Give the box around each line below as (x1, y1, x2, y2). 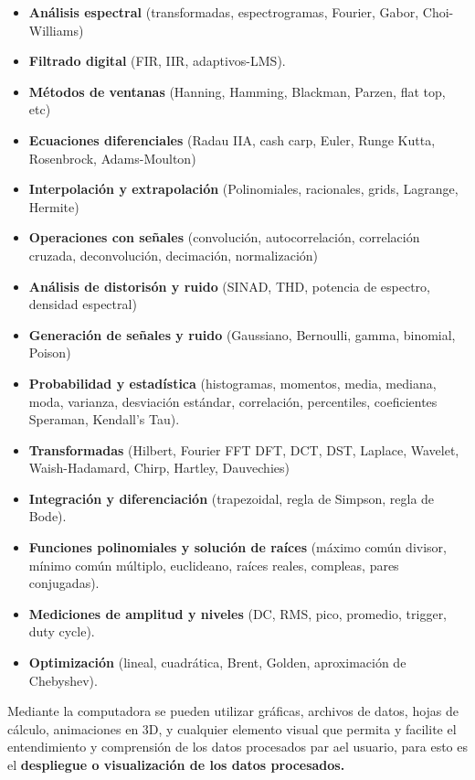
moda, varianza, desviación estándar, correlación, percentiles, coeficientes (28, 391, 438, 411)
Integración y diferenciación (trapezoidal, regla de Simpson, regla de (28, 488, 435, 508)
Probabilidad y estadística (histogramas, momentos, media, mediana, (28, 373, 437, 392)
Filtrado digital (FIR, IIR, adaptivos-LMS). (28, 51, 286, 70)
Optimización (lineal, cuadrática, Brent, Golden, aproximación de (28, 653, 406, 672)
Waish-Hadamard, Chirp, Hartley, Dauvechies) (28, 458, 290, 477)
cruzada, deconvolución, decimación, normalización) (28, 245, 319, 264)
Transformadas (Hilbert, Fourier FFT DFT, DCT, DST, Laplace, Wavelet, (28, 440, 459, 459)
